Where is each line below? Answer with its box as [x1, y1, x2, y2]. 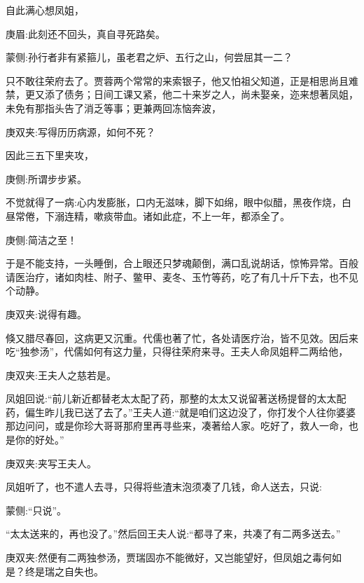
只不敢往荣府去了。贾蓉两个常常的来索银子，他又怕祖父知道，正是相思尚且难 [6, 73, 358, 88]
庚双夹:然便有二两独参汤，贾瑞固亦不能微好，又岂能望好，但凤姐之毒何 [6, 550, 332, 565]
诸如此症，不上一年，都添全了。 [142, 208, 290, 223]
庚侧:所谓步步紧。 [6, 171, 87, 186]
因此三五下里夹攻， [6, 148, 94, 163]
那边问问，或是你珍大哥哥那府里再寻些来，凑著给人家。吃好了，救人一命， [6, 418, 349, 433]
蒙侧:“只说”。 [6, 502, 67, 517]
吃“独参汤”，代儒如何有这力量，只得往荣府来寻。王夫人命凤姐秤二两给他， [6, 344, 349, 359]
